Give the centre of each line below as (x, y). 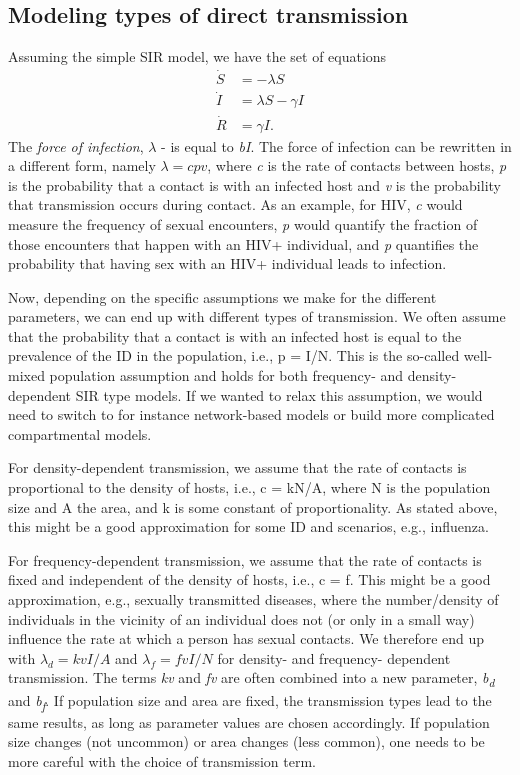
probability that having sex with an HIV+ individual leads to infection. (227, 263)
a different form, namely (82, 165)
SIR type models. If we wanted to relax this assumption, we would (279, 394)
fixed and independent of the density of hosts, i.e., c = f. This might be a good (249, 579)
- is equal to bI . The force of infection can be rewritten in (336, 145)
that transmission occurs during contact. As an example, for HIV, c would (235, 204)
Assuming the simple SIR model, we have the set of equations (197, 56)
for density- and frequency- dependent (334, 657)
